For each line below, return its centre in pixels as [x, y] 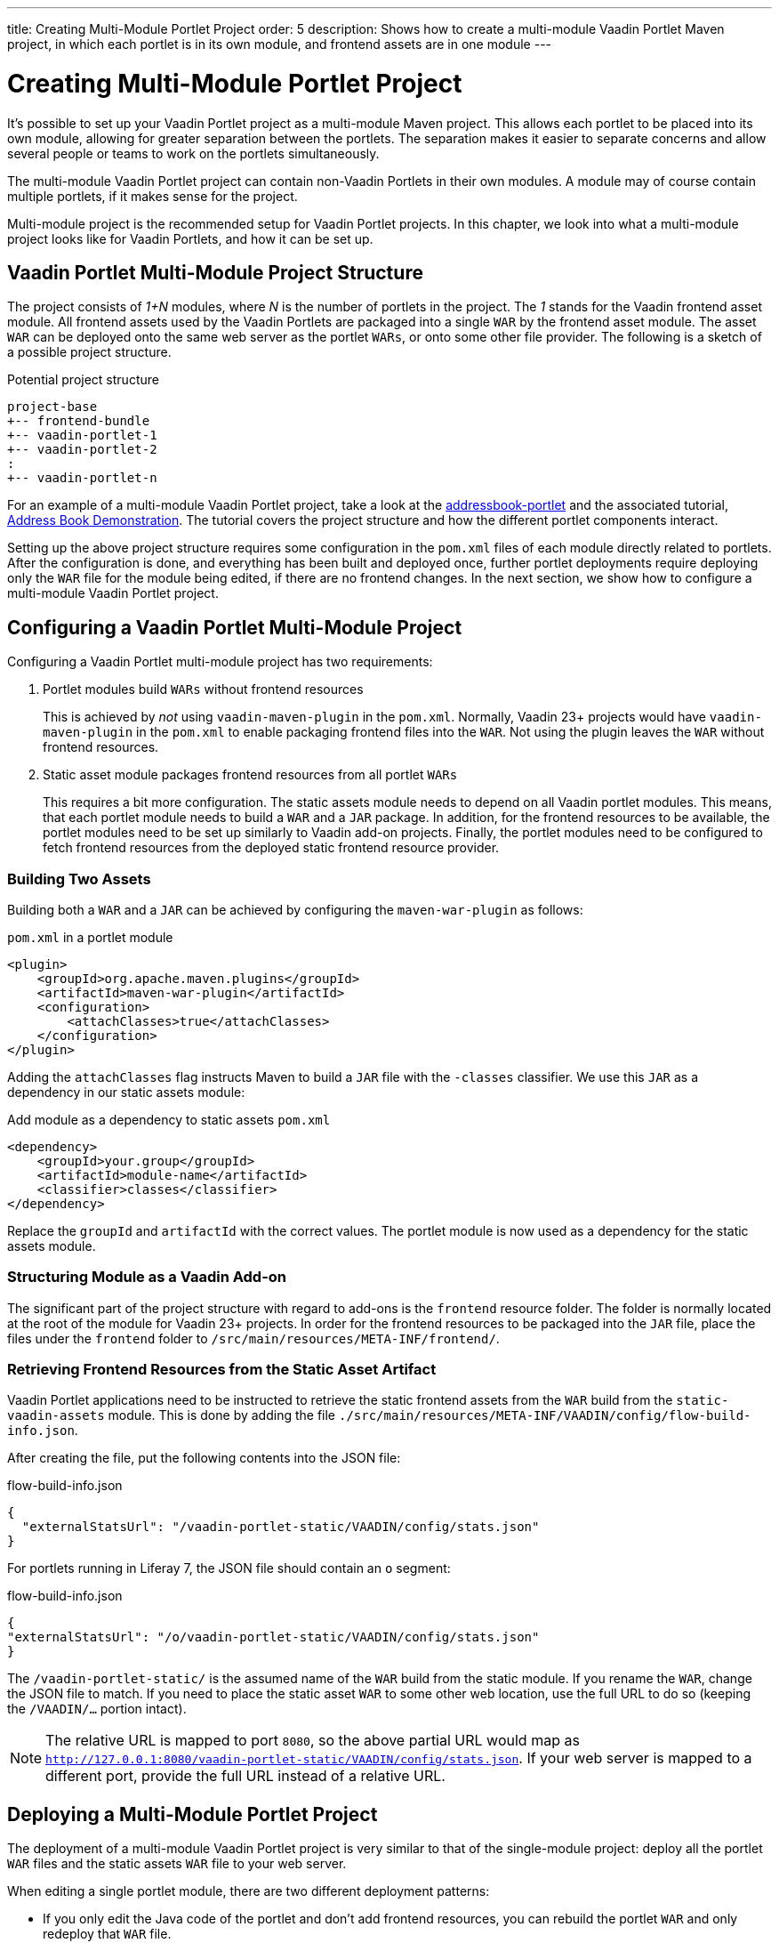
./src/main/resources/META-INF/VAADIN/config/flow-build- [545, 1416]
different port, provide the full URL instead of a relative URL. [245, 1776]
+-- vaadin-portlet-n [82, 478]
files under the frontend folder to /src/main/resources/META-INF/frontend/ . [253, 1338]
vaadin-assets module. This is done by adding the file [172, 1415]
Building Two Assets [79, 879]
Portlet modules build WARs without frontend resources [203, 689]
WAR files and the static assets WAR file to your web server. [177, 1864]
